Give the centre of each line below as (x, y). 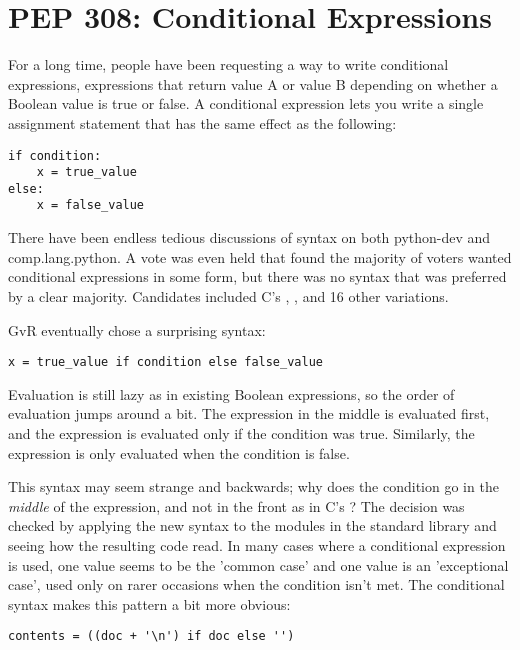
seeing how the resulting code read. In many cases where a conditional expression (257, 544)
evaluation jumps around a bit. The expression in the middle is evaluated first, (249, 413)
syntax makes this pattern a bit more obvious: (149, 603)
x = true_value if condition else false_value (165, 362)
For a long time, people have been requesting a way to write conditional (228, 64)
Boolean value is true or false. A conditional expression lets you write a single (246, 103)
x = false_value (90, 205)
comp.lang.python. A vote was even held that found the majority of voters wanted (260, 256)
